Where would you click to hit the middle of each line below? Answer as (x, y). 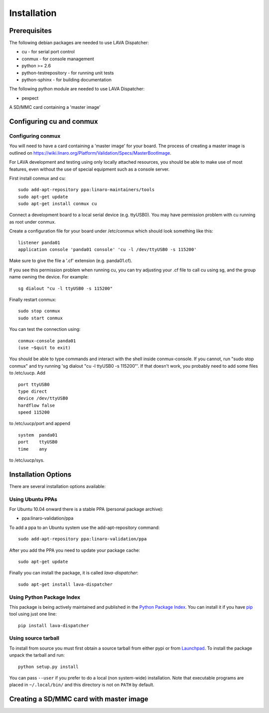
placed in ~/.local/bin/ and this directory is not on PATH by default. (82, 685)
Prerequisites (30, 31)
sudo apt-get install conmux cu (58, 204)
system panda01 (38, 435)
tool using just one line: (33, 614)
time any (33, 449)
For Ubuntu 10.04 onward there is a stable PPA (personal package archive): (86, 509)
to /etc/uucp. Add (27, 373)
